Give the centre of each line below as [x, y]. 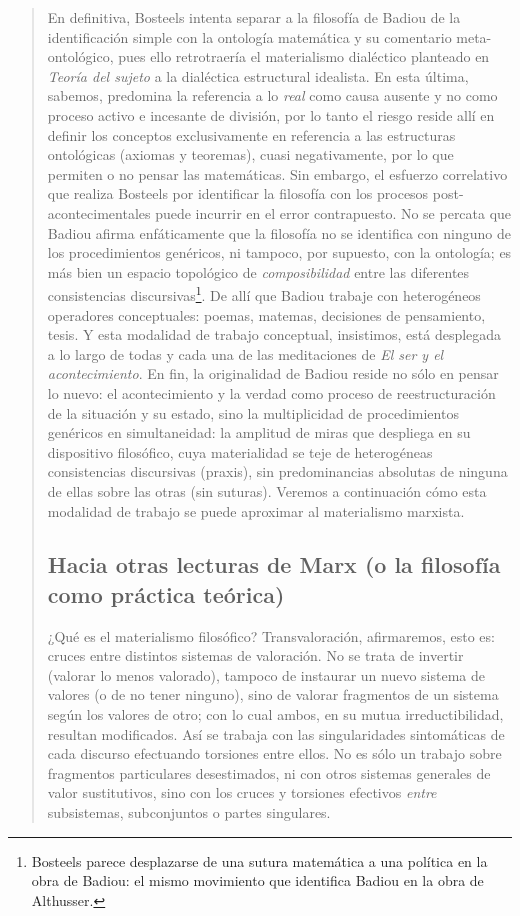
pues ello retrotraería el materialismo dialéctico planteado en [304, 56]
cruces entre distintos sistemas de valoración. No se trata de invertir [255, 655]
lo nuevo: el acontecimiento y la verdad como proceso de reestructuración [271, 392]
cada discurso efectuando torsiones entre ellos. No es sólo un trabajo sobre [274, 753]
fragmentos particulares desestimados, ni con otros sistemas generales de [269, 772]
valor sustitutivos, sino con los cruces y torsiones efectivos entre [242, 792]
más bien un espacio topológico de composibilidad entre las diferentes [258, 271]
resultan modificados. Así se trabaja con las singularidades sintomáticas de [276, 733]
